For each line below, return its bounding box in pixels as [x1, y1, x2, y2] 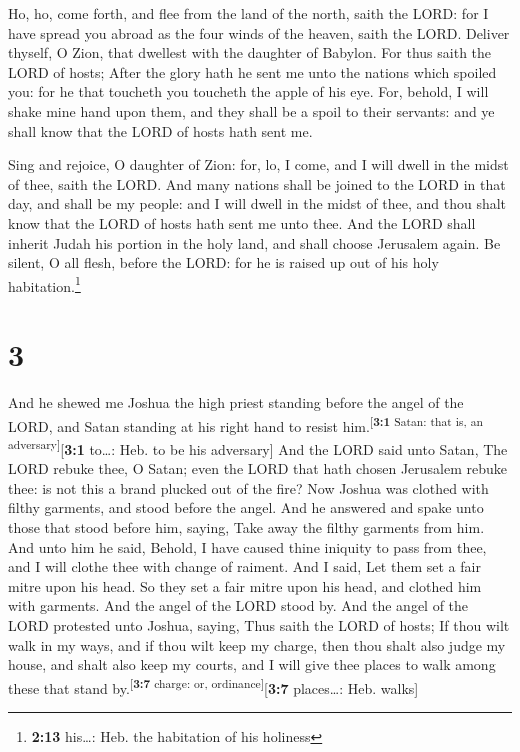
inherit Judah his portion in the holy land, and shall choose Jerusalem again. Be [8, 232, 501, 253]
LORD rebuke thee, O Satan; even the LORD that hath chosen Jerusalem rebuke [8, 458, 507, 479]
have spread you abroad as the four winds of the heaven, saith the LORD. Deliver [8, 22, 510, 43]
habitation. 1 [8, 272, 81, 296]
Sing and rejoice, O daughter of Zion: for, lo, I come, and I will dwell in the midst [8, 154, 509, 175]
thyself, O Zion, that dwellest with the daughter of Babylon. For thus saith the [8, 42, 492, 63]
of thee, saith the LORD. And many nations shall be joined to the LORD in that [8, 173, 506, 194]
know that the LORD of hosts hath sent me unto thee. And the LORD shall [8, 212, 476, 233]
